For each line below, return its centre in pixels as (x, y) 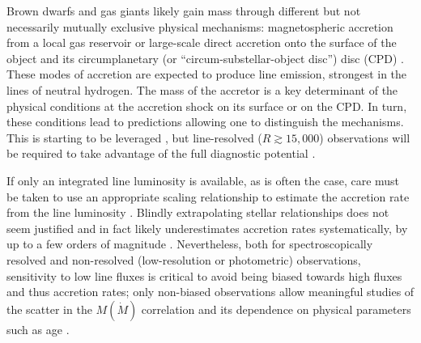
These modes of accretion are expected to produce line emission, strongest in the (207, 74)
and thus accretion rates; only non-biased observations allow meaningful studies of (210, 292)
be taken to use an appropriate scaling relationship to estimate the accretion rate (208, 196)
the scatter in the (49, 309)
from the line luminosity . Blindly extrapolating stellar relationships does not (198, 212)
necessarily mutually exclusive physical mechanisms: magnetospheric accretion (200, 26)
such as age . (38, 329)
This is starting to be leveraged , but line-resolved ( (134, 137)
